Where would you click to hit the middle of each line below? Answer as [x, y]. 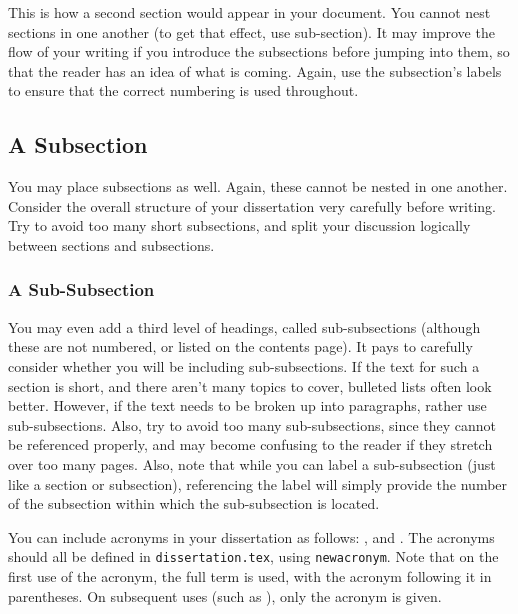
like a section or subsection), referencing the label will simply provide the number [258, 483]
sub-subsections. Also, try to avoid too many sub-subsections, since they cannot [252, 424]
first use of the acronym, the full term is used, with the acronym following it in [250, 575]
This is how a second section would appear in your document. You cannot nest [249, 12]
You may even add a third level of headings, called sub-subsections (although [244, 326]
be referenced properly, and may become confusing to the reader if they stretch [250, 444]
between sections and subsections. [111, 244]
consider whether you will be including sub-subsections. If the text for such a [244, 365]
